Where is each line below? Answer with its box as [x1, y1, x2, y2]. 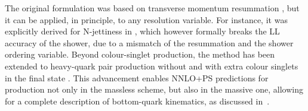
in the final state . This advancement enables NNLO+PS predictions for [5, 71, 269, 84]
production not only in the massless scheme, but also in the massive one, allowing [5, 83, 303, 96]
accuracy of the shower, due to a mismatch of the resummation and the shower [5, 36, 294, 49]
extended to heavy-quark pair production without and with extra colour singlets [5, 59, 298, 72]
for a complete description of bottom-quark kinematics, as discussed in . [5, 94, 270, 107]
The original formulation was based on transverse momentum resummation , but [5, 2, 300, 14]
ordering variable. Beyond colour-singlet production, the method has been [5, 48, 275, 61]
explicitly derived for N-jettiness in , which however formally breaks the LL [5, 25, 280, 37]
